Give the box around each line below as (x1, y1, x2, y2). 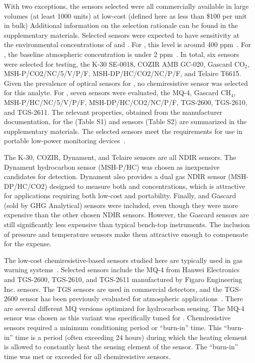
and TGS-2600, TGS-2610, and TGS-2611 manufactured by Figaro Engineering (4, 274, 242, 285)
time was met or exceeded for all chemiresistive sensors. (4, 351, 171, 361)
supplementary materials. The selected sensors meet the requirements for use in (4, 126, 243, 136)
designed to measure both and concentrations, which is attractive (49, 181, 245, 191)
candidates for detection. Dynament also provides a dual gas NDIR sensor (4, 171, 226, 181)
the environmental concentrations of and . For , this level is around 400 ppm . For (4, 39, 251, 50)
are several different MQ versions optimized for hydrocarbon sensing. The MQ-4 (4, 303, 245, 313)
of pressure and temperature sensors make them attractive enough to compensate (4, 229, 249, 239)
